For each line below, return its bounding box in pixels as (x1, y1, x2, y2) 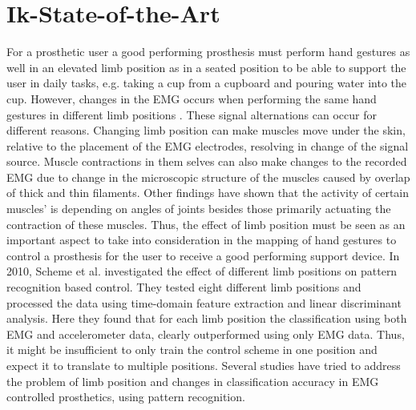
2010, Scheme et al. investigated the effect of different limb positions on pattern (6, 263, 398, 279)
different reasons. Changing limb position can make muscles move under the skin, (6, 122, 406, 139)
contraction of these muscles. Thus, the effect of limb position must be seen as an (6, 215, 406, 232)
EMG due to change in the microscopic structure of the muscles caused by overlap (6, 168, 410, 185)
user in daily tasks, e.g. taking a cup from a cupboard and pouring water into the (6, 74, 407, 91)
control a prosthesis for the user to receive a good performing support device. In (6, 247, 400, 263)
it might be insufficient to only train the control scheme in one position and (6, 341, 378, 358)
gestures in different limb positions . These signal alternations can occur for (6, 106, 377, 123)
